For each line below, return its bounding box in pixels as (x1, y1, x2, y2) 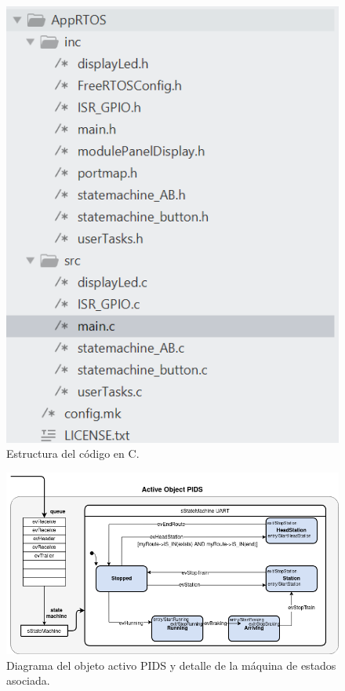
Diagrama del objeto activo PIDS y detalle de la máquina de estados (6, 656, 336, 673)
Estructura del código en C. (6, 445, 140, 462)
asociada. (6, 672, 50, 689)
